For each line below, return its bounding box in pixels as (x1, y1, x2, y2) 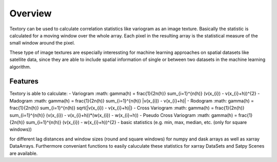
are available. (9, 150, 38, 156)
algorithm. (9, 64, 31, 70)
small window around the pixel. (9, 40, 75, 46)
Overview (9, 8, 52, 19)
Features (9, 77, 38, 86)
